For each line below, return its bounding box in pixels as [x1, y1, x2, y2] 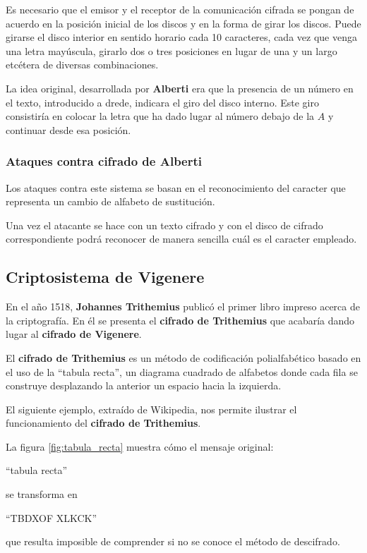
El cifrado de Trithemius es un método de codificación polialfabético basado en [6, 350, 361, 365]
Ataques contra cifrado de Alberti [6, 152, 203, 170]
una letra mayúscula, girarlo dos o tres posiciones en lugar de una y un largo [6, 43, 337, 58]
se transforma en [6, 487, 78, 502]
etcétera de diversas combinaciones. [6, 57, 159, 72]
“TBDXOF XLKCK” [6, 510, 97, 525]
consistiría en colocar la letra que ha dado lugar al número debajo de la [6, 109, 315, 123]
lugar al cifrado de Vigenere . [6, 327, 142, 341]
